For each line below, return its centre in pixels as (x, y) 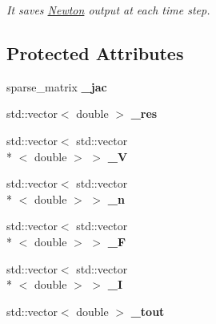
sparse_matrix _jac (57, 86)
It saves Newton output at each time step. (108, 10)
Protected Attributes (95, 53)
